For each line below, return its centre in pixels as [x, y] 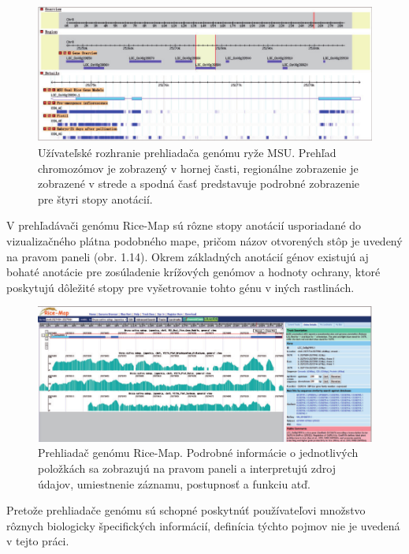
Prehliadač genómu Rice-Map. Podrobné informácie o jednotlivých [198, 453]
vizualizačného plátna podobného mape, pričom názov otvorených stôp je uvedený [204, 241]
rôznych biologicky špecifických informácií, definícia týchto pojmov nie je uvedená [203, 525]
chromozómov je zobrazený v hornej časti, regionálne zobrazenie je [198, 168]
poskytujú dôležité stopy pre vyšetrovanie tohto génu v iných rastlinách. [180, 287]
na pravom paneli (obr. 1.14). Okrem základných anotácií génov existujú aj [188, 256]
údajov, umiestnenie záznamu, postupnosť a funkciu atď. [174, 483]
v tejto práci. [38, 541]
